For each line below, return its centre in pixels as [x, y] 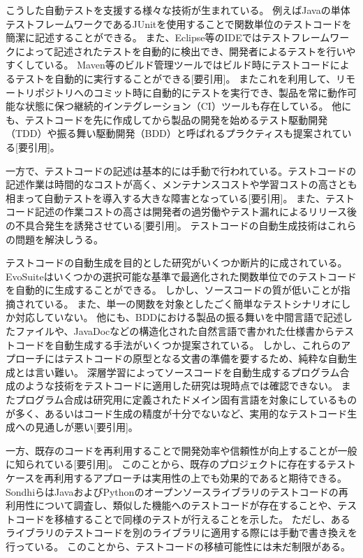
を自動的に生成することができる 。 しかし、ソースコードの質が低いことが [173, 290]
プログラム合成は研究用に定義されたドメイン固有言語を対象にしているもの [186, 400]
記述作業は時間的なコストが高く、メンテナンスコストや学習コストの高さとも [181, 184]
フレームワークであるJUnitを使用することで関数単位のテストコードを [193, 23]
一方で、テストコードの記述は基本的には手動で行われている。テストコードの [181, 170]
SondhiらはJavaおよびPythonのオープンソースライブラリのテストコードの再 [177, 491]
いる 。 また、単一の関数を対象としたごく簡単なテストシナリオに [193, 303]
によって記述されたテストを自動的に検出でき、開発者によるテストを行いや [185, 51]
